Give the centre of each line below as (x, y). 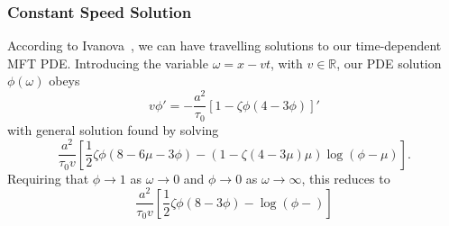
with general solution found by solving (113, 129)
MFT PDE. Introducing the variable (108, 63)
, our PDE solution (389, 63)
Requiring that (48, 178)
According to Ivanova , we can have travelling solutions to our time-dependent (224, 45)
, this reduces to (346, 178)
